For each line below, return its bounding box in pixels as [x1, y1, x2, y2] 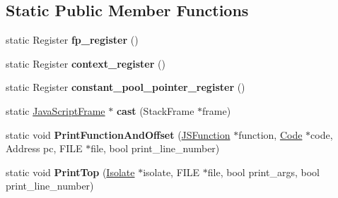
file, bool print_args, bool [207, 164, 320, 179]
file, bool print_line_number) [91, 141, 220, 156]
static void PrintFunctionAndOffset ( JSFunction [6, 127, 231, 142]
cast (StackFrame [116, 103, 194, 118]
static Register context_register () [6, 56, 165, 70]
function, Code [238, 127, 303, 142]
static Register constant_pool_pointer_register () [6, 80, 245, 94]
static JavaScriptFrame [6, 103, 105, 118]
